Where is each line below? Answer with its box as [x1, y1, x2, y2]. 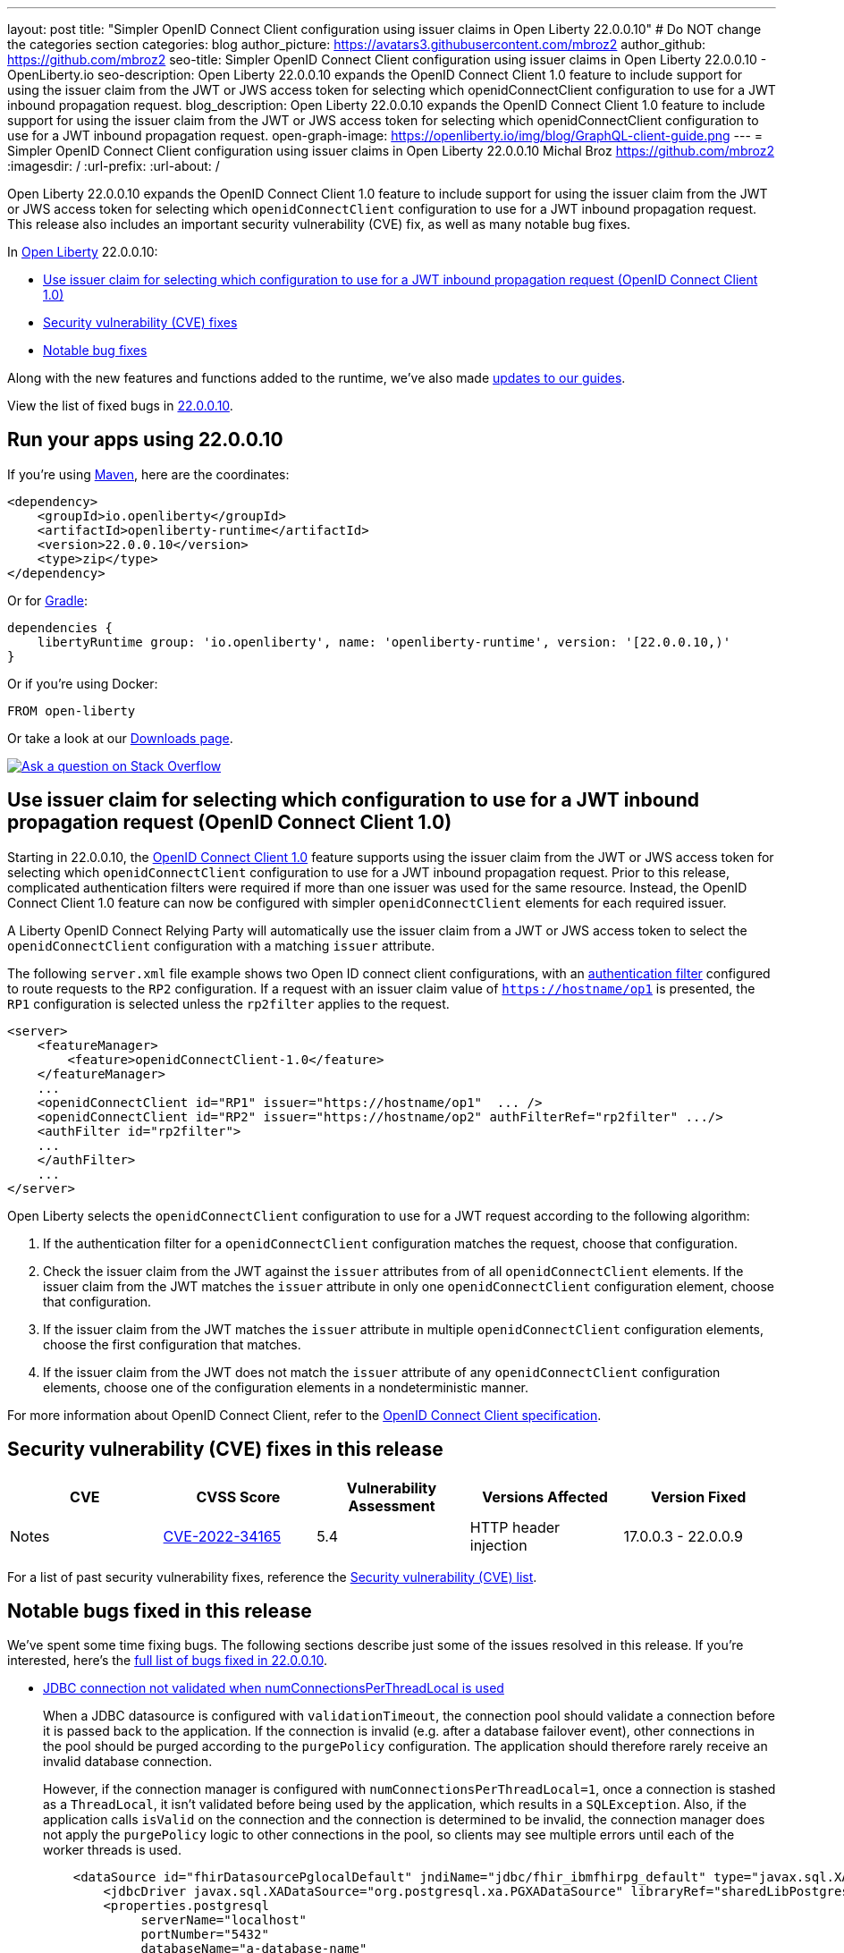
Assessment [348, 1496, 435, 1515]
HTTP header [469, 1518, 561, 1536]
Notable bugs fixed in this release [7, 1599, 312, 1622]
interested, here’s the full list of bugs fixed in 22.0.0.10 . [7, 1653, 327, 1669]
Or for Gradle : [7, 592, 89, 608]
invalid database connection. [43, 1754, 213, 1770]
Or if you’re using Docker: [7, 675, 158, 691]
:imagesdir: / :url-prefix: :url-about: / [7, 158, 220, 173]
